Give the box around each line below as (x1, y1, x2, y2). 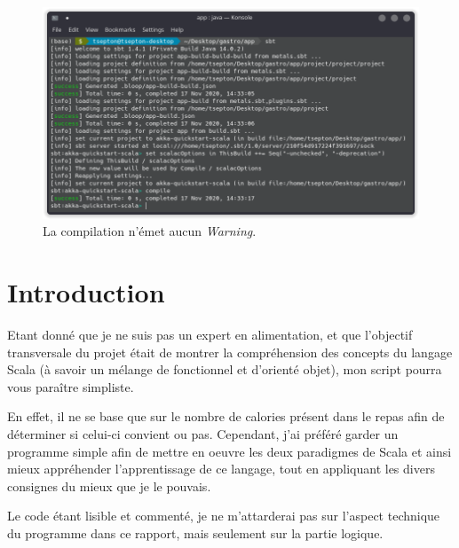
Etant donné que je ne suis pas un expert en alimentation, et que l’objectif (7, 325, 413, 344)
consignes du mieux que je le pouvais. (7, 476, 211, 495)
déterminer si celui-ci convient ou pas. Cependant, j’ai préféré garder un (7, 425, 399, 443)
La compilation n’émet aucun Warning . (43, 222, 257, 240)
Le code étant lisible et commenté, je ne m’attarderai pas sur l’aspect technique (7, 506, 440, 525)
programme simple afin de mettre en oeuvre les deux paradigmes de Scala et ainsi (7, 442, 452, 460)
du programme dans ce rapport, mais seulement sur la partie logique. (7, 523, 384, 542)
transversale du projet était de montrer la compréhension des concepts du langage (7, 342, 453, 361)
